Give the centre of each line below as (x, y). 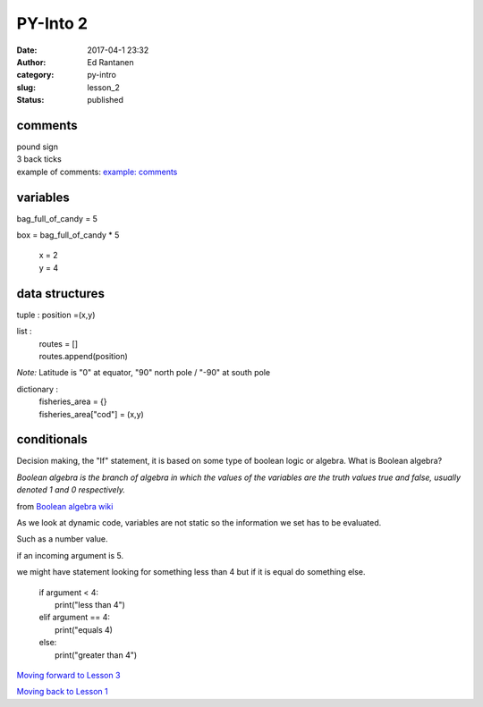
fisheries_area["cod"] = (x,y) (92, 414)
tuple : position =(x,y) (56, 315)
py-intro (102, 75)
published (106, 100)
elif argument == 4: (75, 618)
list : (24, 332)
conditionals (52, 439)
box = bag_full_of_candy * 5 (68, 235)
